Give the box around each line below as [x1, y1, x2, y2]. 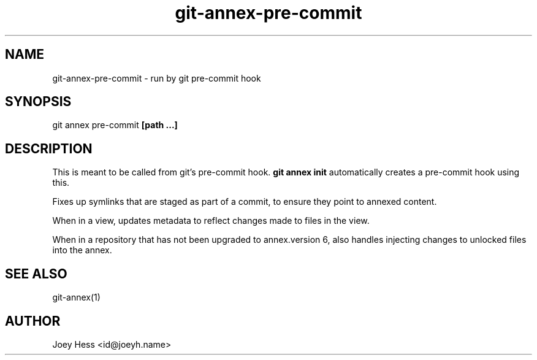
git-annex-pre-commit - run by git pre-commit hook [52, 72, 261, 83]
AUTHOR [5, 313, 61, 329]
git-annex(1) [52, 292, 101, 303]
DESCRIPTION [5, 140, 93, 156]
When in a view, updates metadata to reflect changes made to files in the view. [52, 215, 370, 226]
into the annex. [52, 245, 112, 256]
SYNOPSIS [5, 94, 72, 110]
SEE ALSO [5, 266, 67, 281]
